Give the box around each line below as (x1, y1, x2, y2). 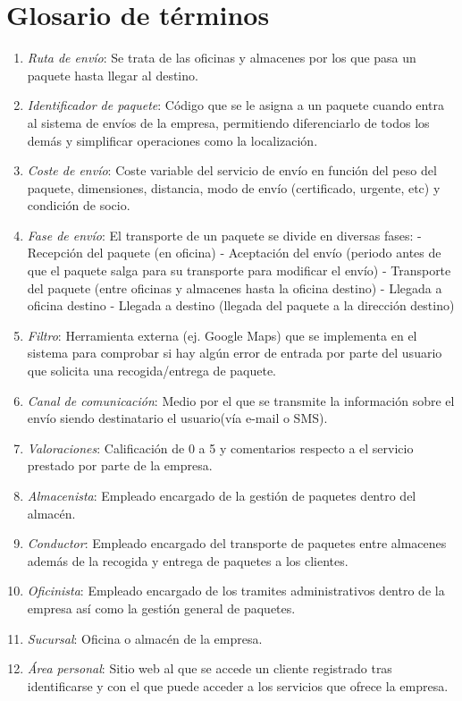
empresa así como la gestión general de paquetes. (27, 598, 296, 617)
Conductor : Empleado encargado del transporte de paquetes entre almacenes (27, 534, 447, 553)
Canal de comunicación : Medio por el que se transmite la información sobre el (27, 391, 455, 410)
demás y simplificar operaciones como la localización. (27, 131, 318, 149)
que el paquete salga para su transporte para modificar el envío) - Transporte (27, 261, 451, 280)
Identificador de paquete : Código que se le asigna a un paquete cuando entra (27, 96, 444, 114)
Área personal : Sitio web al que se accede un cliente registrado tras (27, 659, 392, 678)
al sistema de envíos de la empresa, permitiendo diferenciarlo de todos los (27, 113, 430, 131)
